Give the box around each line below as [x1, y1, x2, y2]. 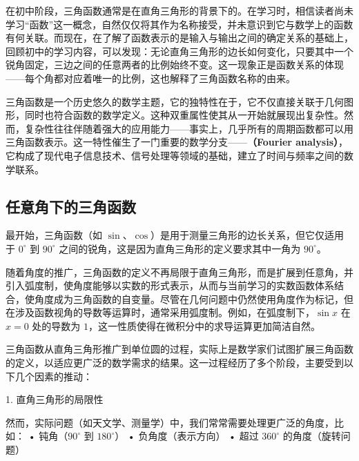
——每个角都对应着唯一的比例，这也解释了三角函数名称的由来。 [6, 70, 295, 85]
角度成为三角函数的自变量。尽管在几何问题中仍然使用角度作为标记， [34, 291, 344, 306]
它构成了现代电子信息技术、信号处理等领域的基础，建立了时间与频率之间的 [6, 148, 344, 162]
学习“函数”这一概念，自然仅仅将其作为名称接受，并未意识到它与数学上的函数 [6, 17, 353, 31]
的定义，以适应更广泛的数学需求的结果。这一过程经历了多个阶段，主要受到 [6, 355, 344, 370]
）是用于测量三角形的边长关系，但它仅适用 [151, 228, 345, 242]
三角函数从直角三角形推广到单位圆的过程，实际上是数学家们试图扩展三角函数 [6, 342, 353, 356]
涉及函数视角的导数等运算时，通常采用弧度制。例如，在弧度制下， [14, 305, 315, 320]
